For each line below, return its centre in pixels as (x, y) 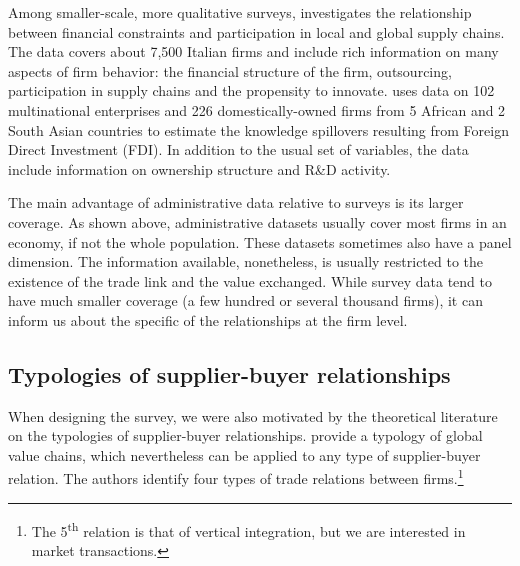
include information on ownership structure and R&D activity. (199, 168)
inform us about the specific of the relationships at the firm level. (208, 319)
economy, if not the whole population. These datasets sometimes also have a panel (260, 241)
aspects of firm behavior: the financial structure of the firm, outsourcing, (230, 70)
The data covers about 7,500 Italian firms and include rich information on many (253, 51)
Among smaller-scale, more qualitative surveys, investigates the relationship (240, 12)
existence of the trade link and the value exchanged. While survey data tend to (250, 280)
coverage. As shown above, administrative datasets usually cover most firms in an (257, 221)
